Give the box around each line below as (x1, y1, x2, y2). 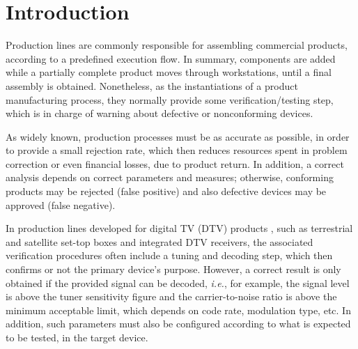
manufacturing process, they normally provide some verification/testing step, (6, 92, 334, 107)
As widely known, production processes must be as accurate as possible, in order (6, 129, 350, 144)
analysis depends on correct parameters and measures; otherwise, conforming (6, 170, 334, 185)
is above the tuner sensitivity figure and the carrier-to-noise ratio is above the (6, 289, 337, 304)
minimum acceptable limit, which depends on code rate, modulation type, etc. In (6, 302, 351, 317)
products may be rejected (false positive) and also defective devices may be (6, 184, 327, 199)
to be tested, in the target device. (6, 330, 148, 344)
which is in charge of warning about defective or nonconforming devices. (6, 106, 313, 121)
